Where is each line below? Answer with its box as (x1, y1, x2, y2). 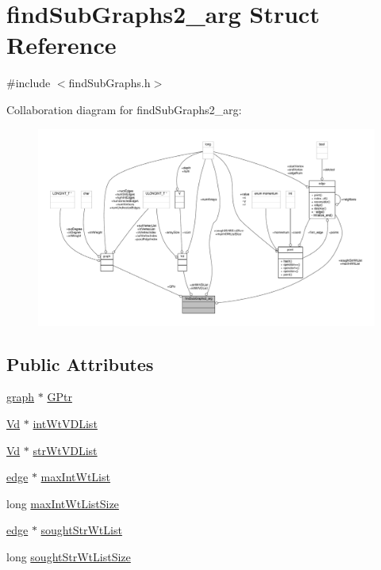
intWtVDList (33, 415, 98, 431)
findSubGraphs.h (68, 75, 151, 91)
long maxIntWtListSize (6, 495, 119, 511)
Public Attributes (6, 351, 154, 376)
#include (6, 75, 51, 91)
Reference (6, 29, 117, 61)
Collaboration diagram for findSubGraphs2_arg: (6, 101, 242, 117)
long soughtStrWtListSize (6, 548, 131, 564)
